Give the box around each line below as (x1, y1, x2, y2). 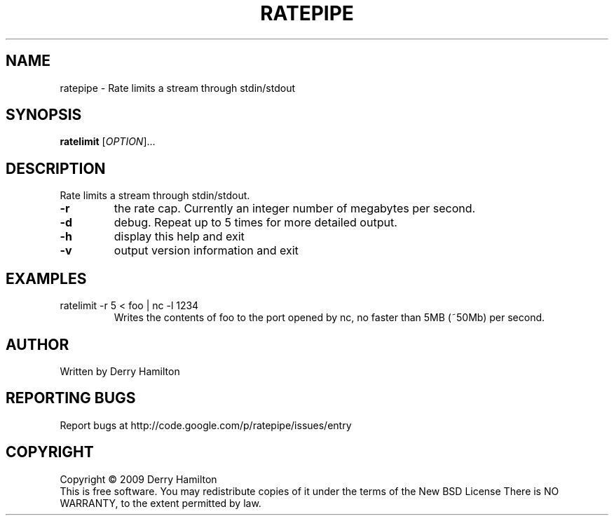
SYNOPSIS (6, 106, 82, 124)
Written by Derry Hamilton (60, 365, 180, 377)
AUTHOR (6, 335, 69, 353)
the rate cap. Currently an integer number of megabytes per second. (114, 201, 476, 216)
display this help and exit (114, 229, 245, 244)
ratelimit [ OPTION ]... (60, 135, 156, 148)
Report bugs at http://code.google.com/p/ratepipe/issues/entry (60, 419, 352, 431)
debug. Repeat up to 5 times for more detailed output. (114, 215, 397, 230)
